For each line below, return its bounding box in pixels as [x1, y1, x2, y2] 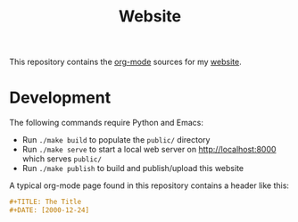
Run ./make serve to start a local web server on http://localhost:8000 [21, 144, 277, 155]
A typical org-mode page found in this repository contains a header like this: [9, 180, 290, 191]
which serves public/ [21, 153, 103, 164]
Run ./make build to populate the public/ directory [21, 135, 211, 145]
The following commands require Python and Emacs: [9, 118, 203, 128]
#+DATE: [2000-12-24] [9, 206, 90, 215]
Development [9, 87, 112, 108]
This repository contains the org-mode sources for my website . [9, 56, 243, 68]
